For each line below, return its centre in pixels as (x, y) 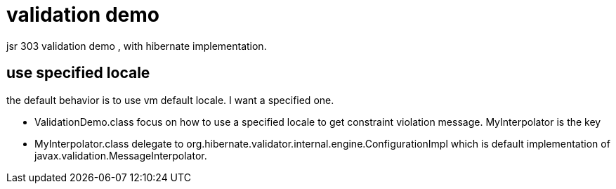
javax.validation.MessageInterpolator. (121, 155)
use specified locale (78, 73)
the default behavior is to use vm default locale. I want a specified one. (170, 100)
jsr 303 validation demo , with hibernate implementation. (137, 46)
